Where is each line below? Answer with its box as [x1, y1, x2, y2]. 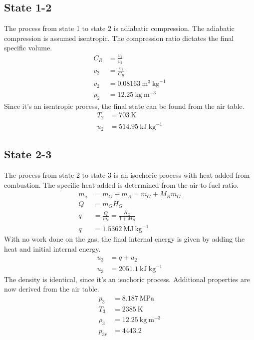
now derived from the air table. [4, 284, 99, 294]
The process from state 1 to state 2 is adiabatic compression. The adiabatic [4, 23, 235, 33]
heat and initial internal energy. [4, 243, 101, 254]
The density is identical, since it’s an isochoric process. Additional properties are [4, 274, 250, 284]
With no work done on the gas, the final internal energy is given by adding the [4, 234, 245, 244]
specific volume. [4, 42, 52, 53]
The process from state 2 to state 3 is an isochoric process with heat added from [4, 170, 250, 180]
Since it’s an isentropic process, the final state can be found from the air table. [4, 100, 245, 111]
